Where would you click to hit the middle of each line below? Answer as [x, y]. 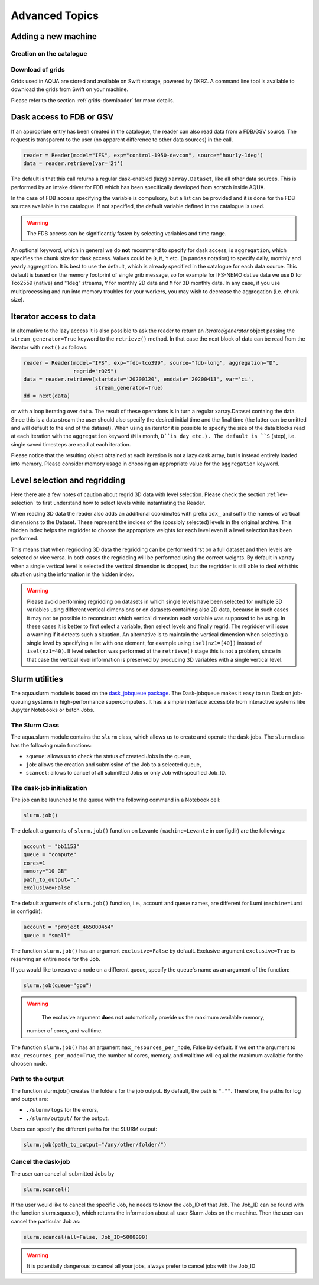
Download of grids [38, 69]
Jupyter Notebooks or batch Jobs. [53, 710]
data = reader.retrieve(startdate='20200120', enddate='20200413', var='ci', [139, 379]
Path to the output [38, 1079]
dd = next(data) [47, 396]
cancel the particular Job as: [46, 1221]
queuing [21, 701]
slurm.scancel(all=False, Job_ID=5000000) [86, 1237]
